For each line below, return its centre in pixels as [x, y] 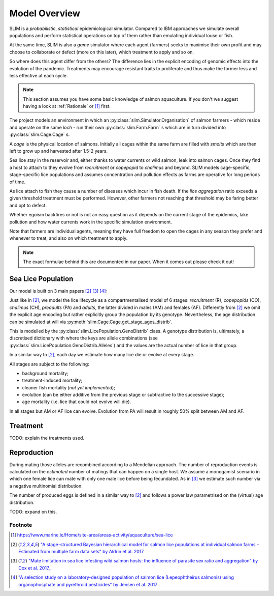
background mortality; [45, 373]
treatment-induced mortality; [52, 380]
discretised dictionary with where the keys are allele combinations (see [84, 338]
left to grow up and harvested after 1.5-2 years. [59, 151]
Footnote [21, 525]
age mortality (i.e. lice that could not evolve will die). [77, 402]
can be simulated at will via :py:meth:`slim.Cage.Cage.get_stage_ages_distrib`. [91, 322]
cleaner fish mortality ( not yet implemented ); [68, 387]
